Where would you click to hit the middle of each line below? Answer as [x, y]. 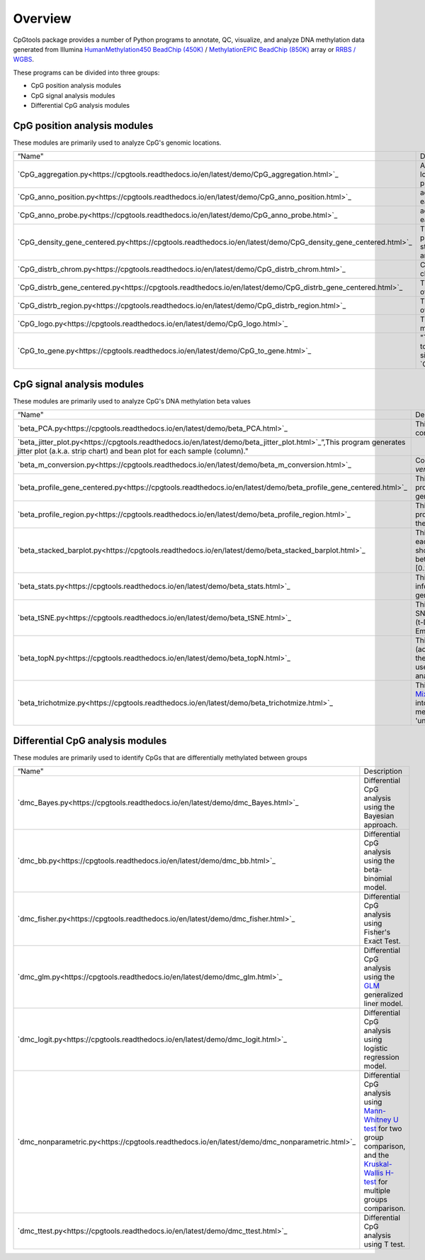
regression [381, 1057]
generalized [384, 995]
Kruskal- [378, 1164]
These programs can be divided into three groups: [86, 72]
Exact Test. [382, 941]
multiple [377, 1190]
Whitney [378, 1120]
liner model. [384, 1004]
